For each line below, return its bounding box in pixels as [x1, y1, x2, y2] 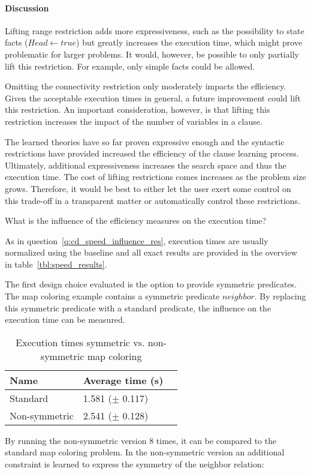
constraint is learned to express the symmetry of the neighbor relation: [5, 458, 264, 470]
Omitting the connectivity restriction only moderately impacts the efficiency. [5, 80, 286, 92]
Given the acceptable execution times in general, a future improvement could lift [5, 91, 301, 104]
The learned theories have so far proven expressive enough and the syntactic [5, 135, 285, 148]
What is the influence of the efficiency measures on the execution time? [5, 214, 267, 227]
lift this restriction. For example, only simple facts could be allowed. [5, 59, 255, 72]
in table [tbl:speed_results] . [5, 257, 107, 270]
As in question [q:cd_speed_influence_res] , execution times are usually [5, 234, 268, 247]
